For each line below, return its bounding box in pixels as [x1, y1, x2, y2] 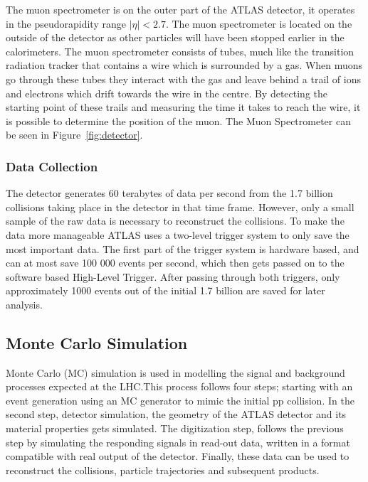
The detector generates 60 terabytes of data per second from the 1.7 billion [6, 186, 333, 200]
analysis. [6, 296, 43, 311]
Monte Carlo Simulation [6, 331, 188, 353]
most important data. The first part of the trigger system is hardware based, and [6, 241, 359, 256]
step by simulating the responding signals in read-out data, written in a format [6, 434, 350, 449]
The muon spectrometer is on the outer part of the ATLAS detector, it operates [6, 2, 355, 16]
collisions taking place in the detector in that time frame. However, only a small [6, 199, 354, 214]
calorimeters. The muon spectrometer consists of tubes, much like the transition [6, 43, 354, 58]
